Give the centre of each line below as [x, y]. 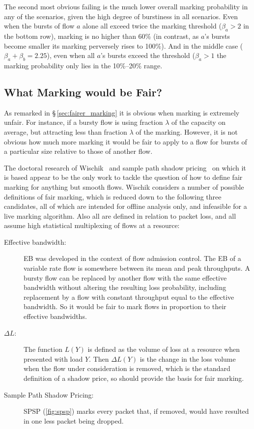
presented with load [53, 358]
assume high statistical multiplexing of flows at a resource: [92, 225]
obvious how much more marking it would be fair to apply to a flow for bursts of [126, 141]
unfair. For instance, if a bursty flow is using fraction [84, 122]
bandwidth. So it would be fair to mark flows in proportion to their [125, 306]
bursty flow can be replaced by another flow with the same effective [125, 277]
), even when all [71, 55]
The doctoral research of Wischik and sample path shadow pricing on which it [125, 167]
